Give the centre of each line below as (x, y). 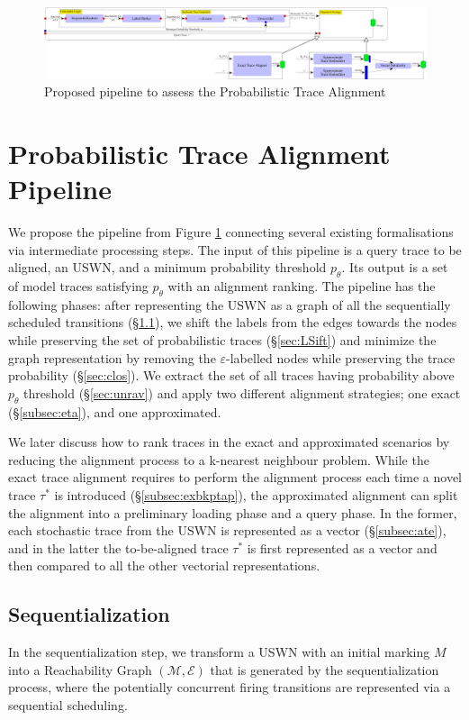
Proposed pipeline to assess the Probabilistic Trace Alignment (215, 91)
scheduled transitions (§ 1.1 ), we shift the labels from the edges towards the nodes (233, 322)
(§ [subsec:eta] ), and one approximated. (115, 411)
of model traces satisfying (78, 285)
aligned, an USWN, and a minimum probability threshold (167, 267)
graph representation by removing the (112, 357)
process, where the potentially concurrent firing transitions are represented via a (230, 687)
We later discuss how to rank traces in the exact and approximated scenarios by (229, 442)
